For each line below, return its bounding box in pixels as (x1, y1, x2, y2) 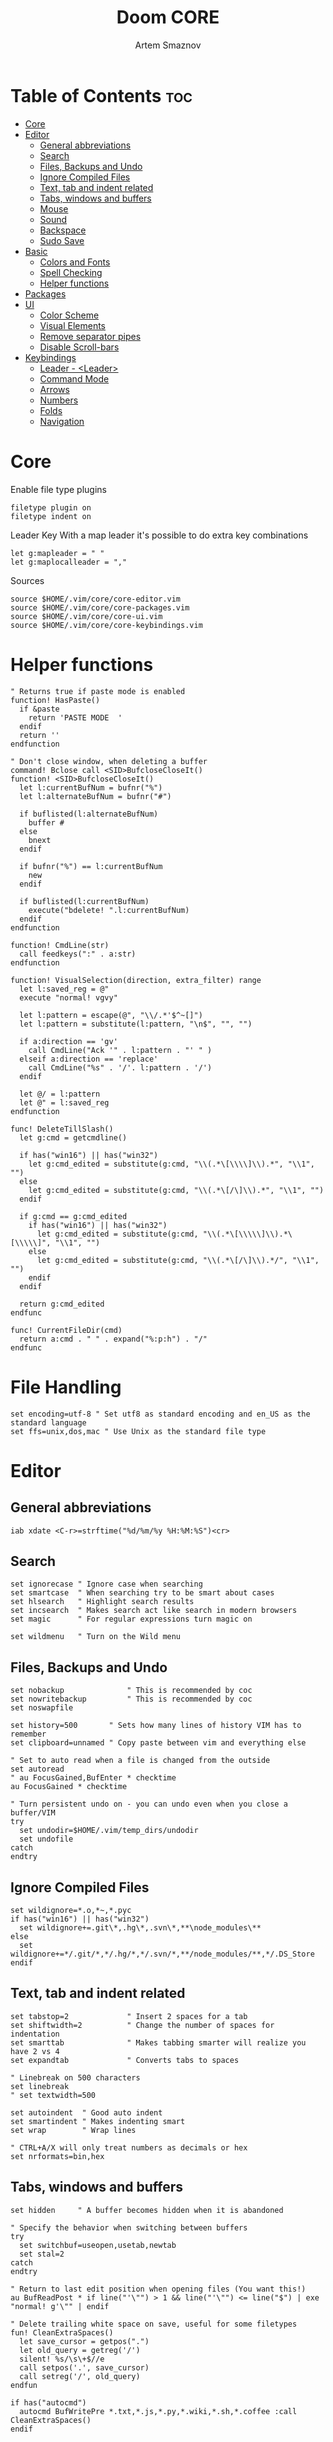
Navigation (39, 415, 85, 427)
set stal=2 (19, 2249, 65, 2259)
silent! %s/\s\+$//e (19, 2354, 105, 2364)
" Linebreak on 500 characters (10, 2072, 141, 2083)
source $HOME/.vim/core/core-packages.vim (10, 602, 190, 613)
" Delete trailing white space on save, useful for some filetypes (10, 2319, 298, 2329)
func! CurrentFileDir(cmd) (10, 1325, 123, 1335)
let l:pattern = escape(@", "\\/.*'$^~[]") (19, 1010, 203, 1020)
